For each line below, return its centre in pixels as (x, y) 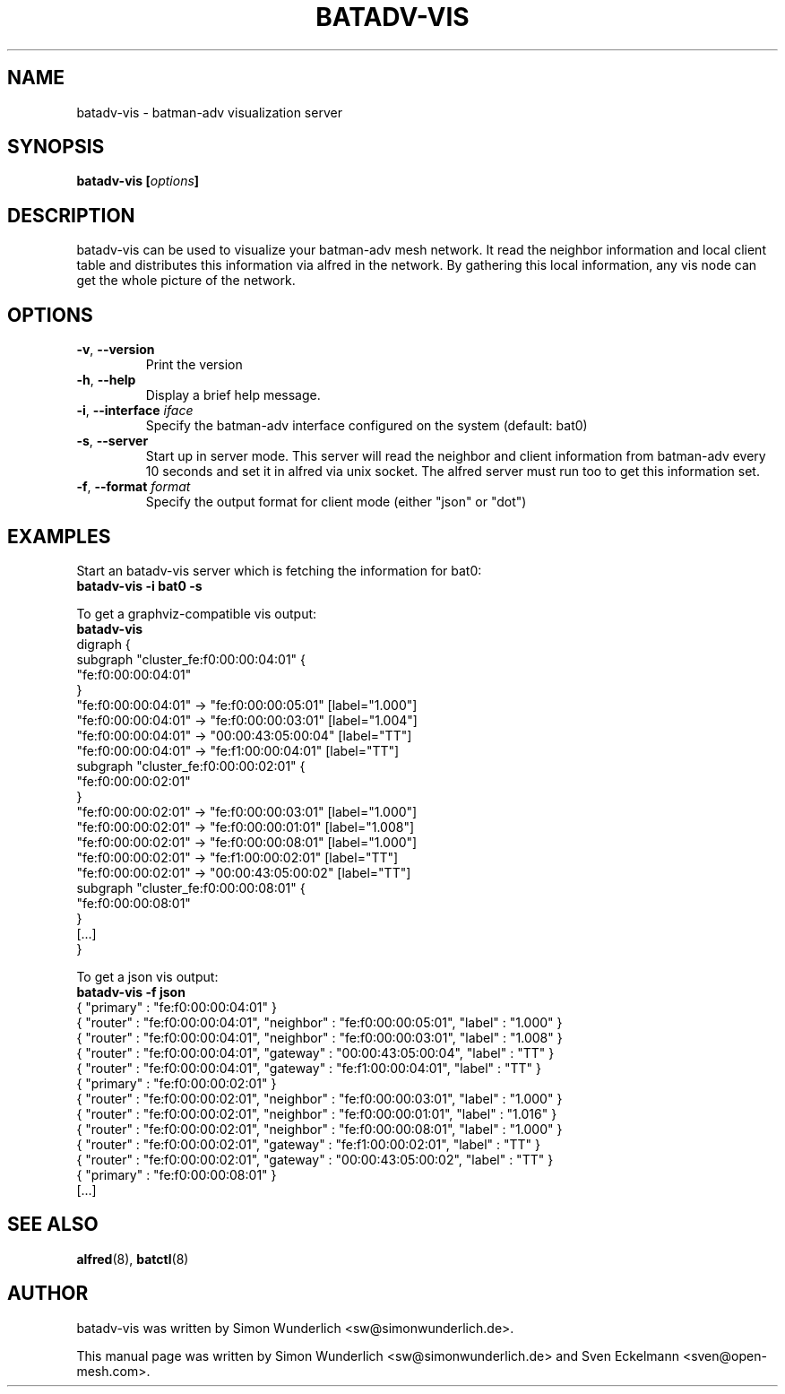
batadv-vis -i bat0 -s (139, 585)
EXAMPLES (59, 536)
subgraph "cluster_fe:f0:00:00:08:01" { (191, 887)
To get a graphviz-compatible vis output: (197, 613)
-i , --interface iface (135, 411)
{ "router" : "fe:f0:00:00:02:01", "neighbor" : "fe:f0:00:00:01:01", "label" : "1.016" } (317, 1113)
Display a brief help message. (233, 395)
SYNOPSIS (56, 147)
